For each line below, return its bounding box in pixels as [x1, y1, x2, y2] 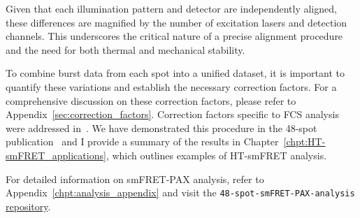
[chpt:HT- [283, 134, 326, 149]
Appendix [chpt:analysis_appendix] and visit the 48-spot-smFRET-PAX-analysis [6, 185, 355, 200]
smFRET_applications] [6, 147, 106, 162]
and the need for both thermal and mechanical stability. [6, 42, 245, 57]
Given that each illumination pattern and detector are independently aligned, [6, 1, 337, 15]
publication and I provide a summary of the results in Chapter [6, 134, 279, 149]
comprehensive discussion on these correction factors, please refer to [6, 93, 296, 108]
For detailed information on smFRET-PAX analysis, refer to [6, 171, 264, 186]
